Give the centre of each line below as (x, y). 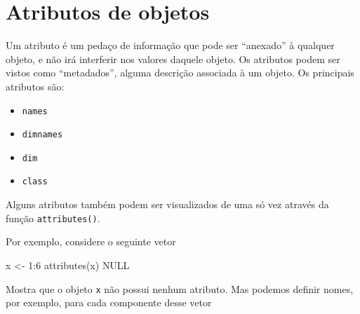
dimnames (42, 135)
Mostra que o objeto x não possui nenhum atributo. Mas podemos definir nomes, (180, 288)
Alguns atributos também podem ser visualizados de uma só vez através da (167, 204)
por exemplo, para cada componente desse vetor (109, 302)
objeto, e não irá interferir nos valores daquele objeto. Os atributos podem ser (173, 59)
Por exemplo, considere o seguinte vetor (91, 241)
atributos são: (35, 86)
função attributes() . (53, 218)
